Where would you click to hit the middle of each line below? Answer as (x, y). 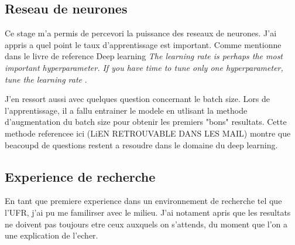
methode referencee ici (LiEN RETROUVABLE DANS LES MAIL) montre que (148, 133)
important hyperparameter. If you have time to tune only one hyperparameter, (144, 67)
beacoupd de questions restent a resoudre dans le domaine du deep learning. (141, 144)
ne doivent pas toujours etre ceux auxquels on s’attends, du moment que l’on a (146, 224)
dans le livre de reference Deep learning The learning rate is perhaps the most (144, 56)
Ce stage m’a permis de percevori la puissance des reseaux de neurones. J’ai (141, 33)
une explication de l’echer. (52, 235)
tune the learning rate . (46, 79)
